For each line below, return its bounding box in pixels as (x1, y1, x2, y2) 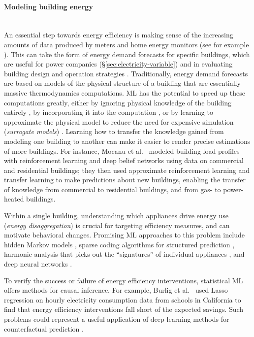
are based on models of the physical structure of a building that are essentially (4, 78, 241, 88)
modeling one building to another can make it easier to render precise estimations (4, 135, 251, 146)
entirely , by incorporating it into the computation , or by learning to (4, 107, 213, 117)
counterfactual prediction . (4, 323, 84, 334)
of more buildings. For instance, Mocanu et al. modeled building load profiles (4, 145, 240, 156)
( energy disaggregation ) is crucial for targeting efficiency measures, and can (4, 220, 230, 230)
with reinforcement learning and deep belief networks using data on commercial (4, 155, 244, 166)
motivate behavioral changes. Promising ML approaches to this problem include (4, 230, 245, 240)
